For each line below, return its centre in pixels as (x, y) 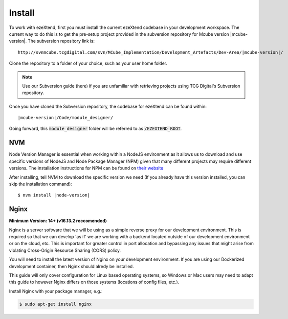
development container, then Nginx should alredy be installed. (71, 266)
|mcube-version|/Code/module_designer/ (66, 118)
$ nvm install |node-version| (54, 195)
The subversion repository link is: (61, 41)
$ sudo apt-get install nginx (55, 304)
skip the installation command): (41, 184)
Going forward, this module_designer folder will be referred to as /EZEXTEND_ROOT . (95, 129)
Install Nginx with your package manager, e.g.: (56, 291)
